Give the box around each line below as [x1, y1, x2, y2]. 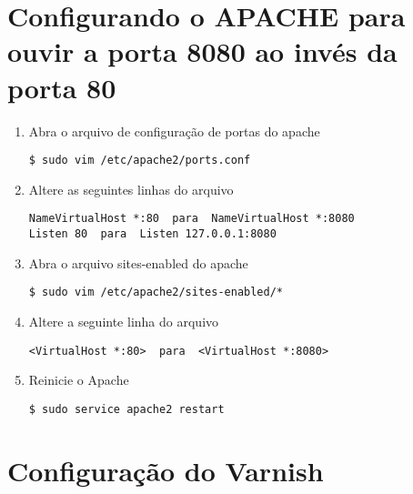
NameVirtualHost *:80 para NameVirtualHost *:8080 [28, 212, 355, 226]
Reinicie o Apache [28, 370, 129, 389]
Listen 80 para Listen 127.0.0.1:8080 [28, 227, 277, 240]
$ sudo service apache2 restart [28, 402, 225, 416]
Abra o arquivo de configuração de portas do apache [28, 121, 320, 140]
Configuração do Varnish [7, 451, 324, 489]
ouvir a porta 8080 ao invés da [7, 33, 398, 70]
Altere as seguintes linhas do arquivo [28, 179, 234, 198]
